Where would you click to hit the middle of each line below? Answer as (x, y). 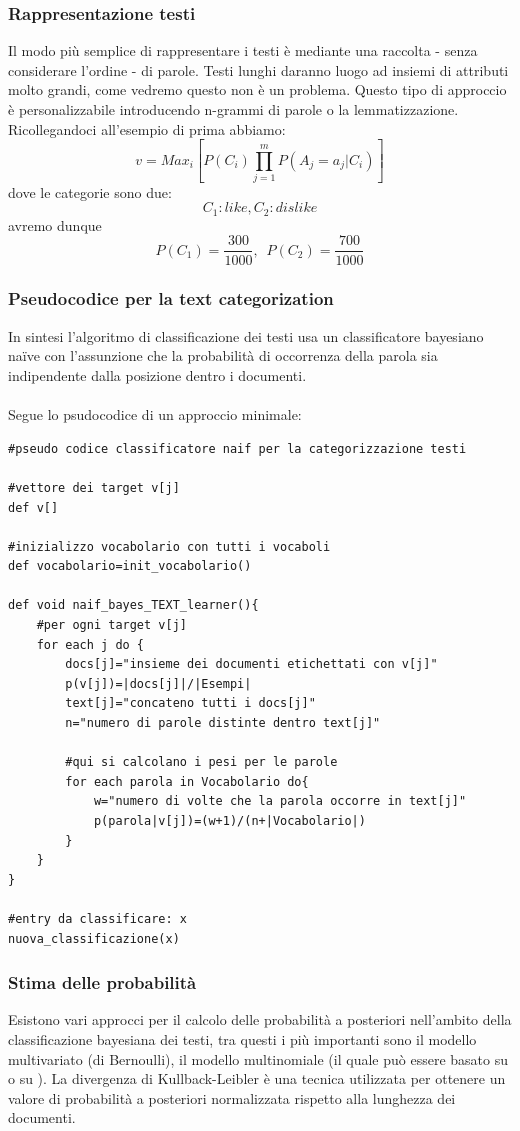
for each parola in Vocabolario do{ (187, 781)
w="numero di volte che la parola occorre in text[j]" (280, 801)
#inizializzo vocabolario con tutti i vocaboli (169, 546)
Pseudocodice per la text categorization (171, 298)
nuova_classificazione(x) (94, 938)
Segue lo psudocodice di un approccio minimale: (155, 414)
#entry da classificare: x (97, 918)
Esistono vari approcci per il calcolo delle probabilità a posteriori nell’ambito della (260, 1019)
